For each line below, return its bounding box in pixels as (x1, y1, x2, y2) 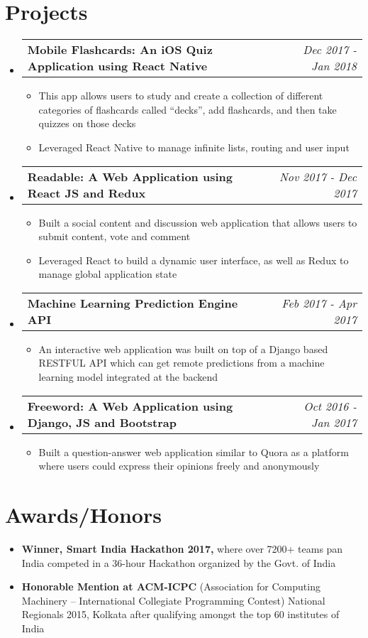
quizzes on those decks (38, 116, 136, 131)
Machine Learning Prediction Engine (27, 294, 238, 311)
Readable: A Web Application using (27, 168, 233, 185)
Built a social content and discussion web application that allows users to (38, 215, 357, 229)
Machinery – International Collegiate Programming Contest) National (21, 593, 325, 607)
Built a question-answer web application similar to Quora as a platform (38, 444, 349, 459)
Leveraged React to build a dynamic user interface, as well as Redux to (38, 252, 349, 267)
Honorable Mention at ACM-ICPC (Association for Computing (21, 579, 320, 594)
